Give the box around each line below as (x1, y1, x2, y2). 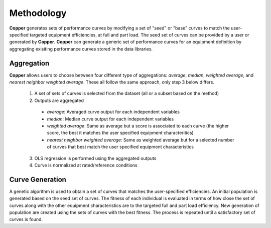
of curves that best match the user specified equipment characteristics (47, 144, 194, 150)
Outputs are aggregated (34, 97, 84, 103)
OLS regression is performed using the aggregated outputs (34, 155, 157, 161)
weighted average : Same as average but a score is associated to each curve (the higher (47, 122, 229, 128)
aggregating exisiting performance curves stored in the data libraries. (9, 45, 153, 52)
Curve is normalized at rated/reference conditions (34, 162, 138, 168)
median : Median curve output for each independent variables (47, 115, 174, 122)
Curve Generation (9, 175, 66, 183)
